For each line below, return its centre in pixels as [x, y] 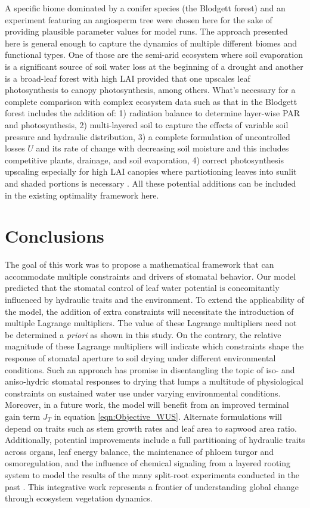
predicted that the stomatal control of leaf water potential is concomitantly [142, 288]
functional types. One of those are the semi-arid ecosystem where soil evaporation [154, 55]
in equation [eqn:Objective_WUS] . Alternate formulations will [168, 416]
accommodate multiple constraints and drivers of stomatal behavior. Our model [151, 276]
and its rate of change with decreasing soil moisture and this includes [162, 148]
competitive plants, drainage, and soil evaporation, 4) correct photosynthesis [145, 159]
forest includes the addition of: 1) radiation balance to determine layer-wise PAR [153, 113]
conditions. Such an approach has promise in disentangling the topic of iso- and [150, 369]
